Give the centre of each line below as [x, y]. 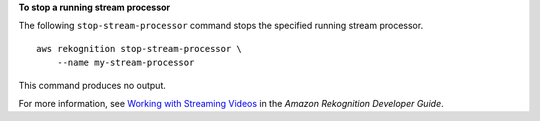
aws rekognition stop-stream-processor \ [139, 48]
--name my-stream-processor [125, 63]
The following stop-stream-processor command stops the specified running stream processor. [221, 26]
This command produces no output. [92, 85]
